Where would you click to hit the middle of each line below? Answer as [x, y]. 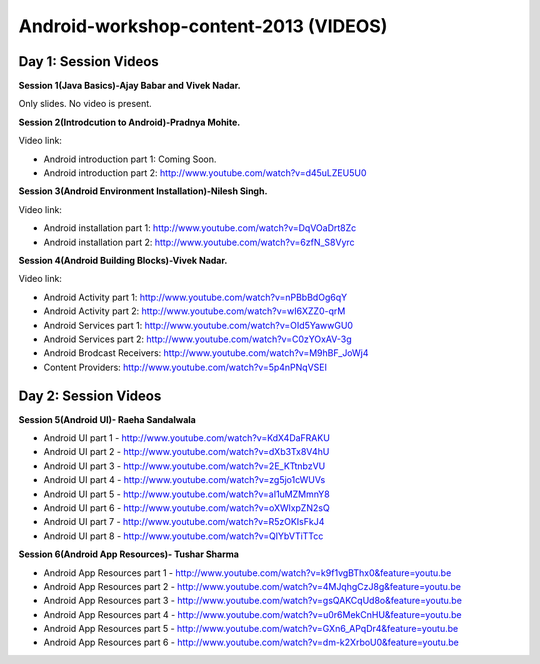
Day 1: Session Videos [88, 61]
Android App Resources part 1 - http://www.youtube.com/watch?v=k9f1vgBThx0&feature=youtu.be [247, 572]
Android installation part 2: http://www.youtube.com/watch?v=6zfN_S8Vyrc [199, 242]
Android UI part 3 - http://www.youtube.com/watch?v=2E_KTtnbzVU [184, 466]
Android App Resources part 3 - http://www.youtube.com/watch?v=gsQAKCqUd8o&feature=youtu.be [252, 601]
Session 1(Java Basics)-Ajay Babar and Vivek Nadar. [129, 86]
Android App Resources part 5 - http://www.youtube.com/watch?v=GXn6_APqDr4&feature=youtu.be [251, 629]
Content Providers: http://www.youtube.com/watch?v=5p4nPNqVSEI [185, 367]
